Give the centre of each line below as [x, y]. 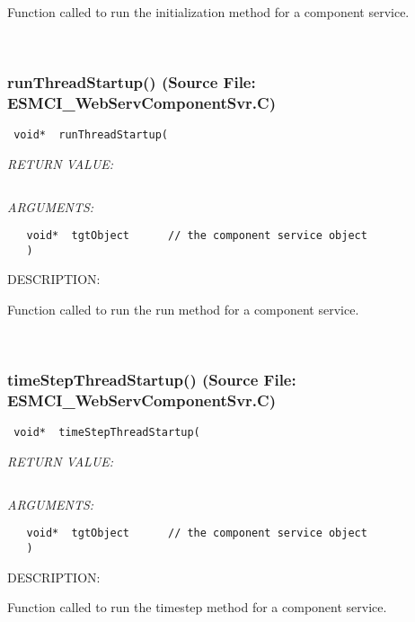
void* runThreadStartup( [91, 135]
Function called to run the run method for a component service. [183, 310]
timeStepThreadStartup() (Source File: [152, 380]
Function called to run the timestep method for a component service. [197, 607]
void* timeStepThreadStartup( [107, 433]
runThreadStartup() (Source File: [132, 82]
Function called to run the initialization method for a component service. [208, 12]
